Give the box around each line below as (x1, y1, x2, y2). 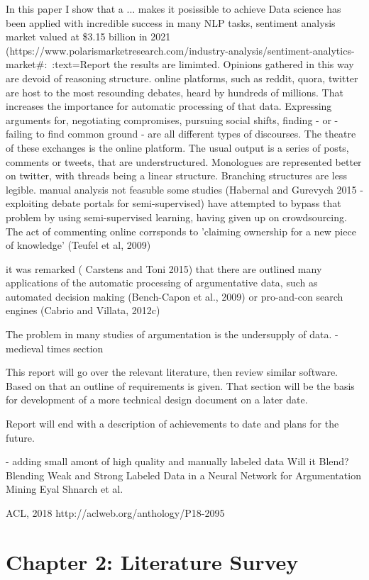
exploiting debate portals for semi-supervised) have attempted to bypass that (6, 196, 341, 211)
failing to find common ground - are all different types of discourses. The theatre (6, 126, 356, 141)
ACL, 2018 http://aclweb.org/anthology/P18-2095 (6, 506, 225, 520)
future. (6, 430, 35, 445)
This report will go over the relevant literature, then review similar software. (6, 364, 338, 379)
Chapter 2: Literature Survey (6, 547, 299, 576)
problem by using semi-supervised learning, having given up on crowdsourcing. (6, 209, 347, 224)
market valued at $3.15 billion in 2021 (6, 29, 171, 44)
